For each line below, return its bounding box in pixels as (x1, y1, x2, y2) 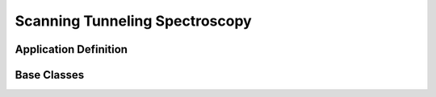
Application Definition (15, 42, 128, 56)
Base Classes (15, 68, 85, 82)
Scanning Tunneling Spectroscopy (15, 12, 252, 30)
